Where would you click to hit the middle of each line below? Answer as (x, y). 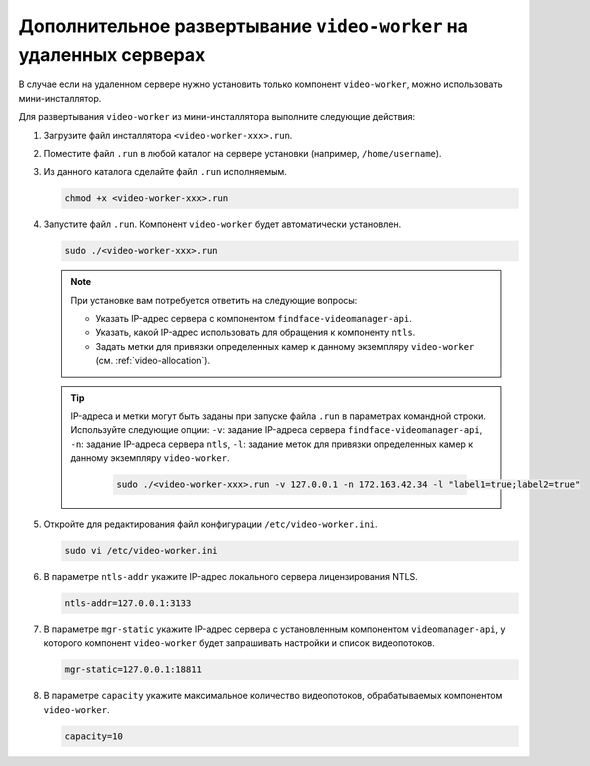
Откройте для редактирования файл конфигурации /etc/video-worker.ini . (211, 524)
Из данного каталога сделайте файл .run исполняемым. (165, 172)
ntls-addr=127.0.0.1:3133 (128, 603)
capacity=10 (94, 736)
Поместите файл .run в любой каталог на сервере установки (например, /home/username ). (242, 153)
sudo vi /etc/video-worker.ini (141, 551)
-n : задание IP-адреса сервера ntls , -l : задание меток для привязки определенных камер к (272, 444)
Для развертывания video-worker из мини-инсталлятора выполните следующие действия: (217, 117)
